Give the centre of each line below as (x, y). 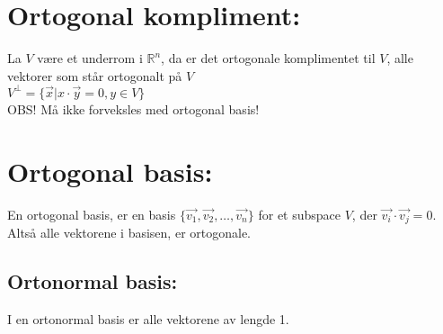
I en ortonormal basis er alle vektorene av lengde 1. (148, 318)
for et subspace (300, 214)
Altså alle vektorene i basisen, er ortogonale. (129, 232)
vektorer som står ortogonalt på (95, 75)
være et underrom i (90, 58)
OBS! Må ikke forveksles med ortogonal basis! (133, 108)
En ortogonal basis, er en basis (92, 214)
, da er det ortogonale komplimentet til (268, 58)
